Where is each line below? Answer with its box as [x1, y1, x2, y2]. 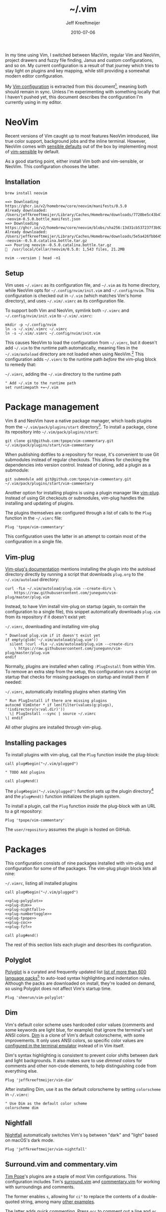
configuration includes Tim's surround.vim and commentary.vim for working [5, 1178, 160, 1184]
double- [141, 1193, 158, 1199]
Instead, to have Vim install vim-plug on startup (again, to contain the [5, 604, 146, 609]
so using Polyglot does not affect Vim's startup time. [5, 986, 112, 992]
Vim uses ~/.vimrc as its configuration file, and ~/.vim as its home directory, [5, 282, 161, 288]
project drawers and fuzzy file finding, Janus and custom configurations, [5, 57, 154, 63]
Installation [5, 177, 41, 186]
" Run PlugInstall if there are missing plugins [5, 698, 107, 703]
